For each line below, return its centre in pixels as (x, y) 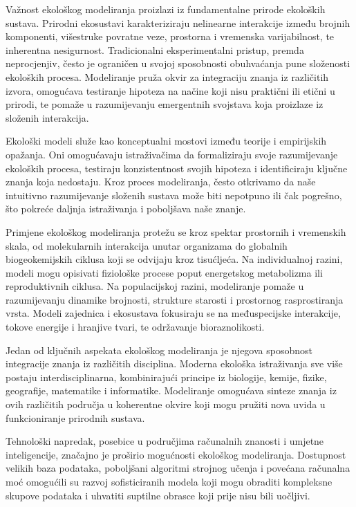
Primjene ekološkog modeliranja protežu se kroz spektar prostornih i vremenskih (176, 231)
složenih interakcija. (47, 117)
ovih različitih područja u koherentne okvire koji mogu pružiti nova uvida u (166, 404)
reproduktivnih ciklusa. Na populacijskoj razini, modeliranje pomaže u (155, 286)
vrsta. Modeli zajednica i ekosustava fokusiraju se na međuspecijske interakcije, (173, 313)
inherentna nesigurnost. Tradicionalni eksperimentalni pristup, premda (155, 49)
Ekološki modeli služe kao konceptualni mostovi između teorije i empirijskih (166, 141)
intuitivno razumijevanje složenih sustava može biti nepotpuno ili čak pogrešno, (174, 195)
